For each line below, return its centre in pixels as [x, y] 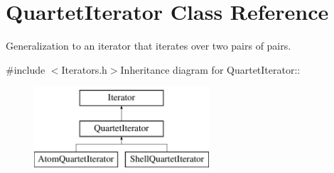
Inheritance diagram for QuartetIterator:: [210, 69]
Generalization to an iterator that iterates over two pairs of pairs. [149, 46]
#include [26, 69]
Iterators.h [84, 69]
